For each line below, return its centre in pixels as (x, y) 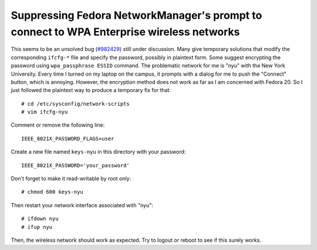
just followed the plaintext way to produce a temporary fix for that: (91, 90)
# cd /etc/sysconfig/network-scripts (76, 104)
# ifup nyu (37, 227)
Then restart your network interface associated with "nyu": (82, 205)
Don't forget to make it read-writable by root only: (71, 178)
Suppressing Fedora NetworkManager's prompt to (136, 15)
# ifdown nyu (40, 219)
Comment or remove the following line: (58, 125)
